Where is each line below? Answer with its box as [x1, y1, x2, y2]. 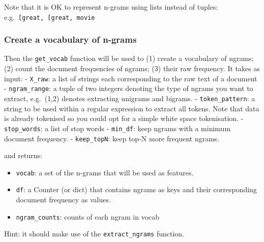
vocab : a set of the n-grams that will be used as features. [16, 167, 194, 177]
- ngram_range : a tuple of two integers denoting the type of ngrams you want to [4, 83, 253, 94]
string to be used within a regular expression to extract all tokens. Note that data [4, 103, 259, 113]
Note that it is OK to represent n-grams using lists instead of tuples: [4, 2, 218, 12]
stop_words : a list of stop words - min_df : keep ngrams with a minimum [4, 123, 231, 133]
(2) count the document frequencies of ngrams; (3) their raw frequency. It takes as [4, 63, 260, 74]
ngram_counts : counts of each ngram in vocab [16, 211, 160, 222]
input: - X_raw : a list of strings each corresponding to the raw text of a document [4, 73, 257, 83]
